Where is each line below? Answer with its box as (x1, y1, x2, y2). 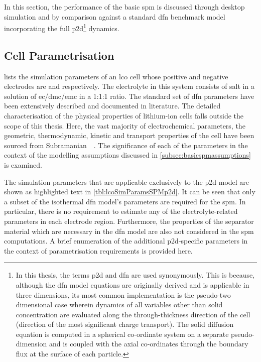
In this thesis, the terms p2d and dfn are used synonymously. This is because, (16, 270, 255, 280)
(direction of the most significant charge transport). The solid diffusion (16, 319, 234, 329)
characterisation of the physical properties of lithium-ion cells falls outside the (4, 110, 244, 121)
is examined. (4, 159, 42, 170)
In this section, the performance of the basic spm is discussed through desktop (4, 2, 245, 12)
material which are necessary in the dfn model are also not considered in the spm (4, 225, 254, 236)
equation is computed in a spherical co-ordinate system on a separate (16, 328, 229, 339)
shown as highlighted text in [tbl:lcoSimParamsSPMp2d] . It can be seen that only (4, 186, 255, 197)
